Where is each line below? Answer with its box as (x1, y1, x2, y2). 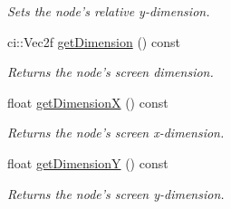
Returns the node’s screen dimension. (7, 62, 214, 81)
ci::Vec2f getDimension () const (7, 32, 180, 51)
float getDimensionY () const (7, 153, 168, 172)
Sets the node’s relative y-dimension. (7, 2, 210, 20)
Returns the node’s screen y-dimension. (7, 184, 225, 203)
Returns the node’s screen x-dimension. (7, 123, 225, 142)
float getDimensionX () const (7, 92, 168, 111)
